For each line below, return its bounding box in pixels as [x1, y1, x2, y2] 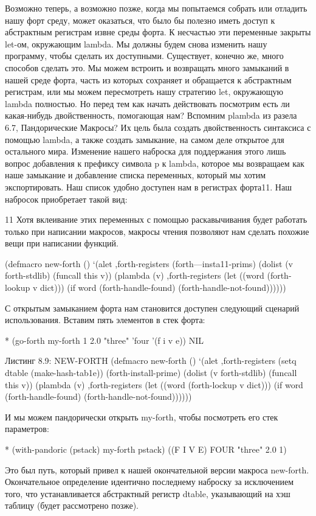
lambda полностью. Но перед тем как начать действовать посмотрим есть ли [5, 97, 290, 110]
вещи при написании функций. [5, 237, 118, 249]
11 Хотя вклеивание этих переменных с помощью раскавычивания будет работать [5, 213, 307, 226]
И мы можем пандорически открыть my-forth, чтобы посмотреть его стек [5, 410, 278, 423]
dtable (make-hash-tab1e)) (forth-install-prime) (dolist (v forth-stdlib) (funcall [5, 366, 297, 379]
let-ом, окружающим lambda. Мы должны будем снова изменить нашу [5, 37, 267, 50]
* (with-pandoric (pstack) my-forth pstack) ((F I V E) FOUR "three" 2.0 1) [5, 443, 287, 455]
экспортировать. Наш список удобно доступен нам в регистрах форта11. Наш [5, 180, 292, 193]
